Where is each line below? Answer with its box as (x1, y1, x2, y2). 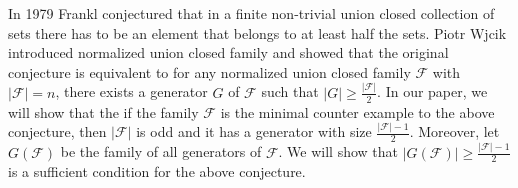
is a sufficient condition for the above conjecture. (8, 161, 306, 182)
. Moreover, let (409, 121, 500, 142)
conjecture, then (8, 121, 107, 142)
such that (261, 81, 319, 102)
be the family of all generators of (60, 141, 262, 162)
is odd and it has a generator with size (136, 121, 372, 142)
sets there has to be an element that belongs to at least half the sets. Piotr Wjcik (8, 22, 507, 43)
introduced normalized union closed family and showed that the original (8, 42, 449, 63)
